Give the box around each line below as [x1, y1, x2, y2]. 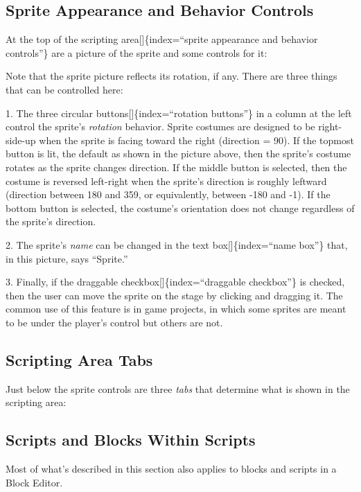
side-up [6, 132, 36, 147]
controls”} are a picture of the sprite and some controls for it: [6, 45, 267, 60]
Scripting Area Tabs [6, 349, 153, 370]
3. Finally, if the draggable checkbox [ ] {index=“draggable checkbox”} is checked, [6, 274, 345, 289]
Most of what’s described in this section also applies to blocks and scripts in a [6, 462, 337, 476]
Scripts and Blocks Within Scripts [6, 429, 256, 450]
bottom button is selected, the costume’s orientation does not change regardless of [6, 200, 355, 215]
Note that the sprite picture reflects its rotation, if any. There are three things [6, 69, 337, 83]
